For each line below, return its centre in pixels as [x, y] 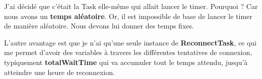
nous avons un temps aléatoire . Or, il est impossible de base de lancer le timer [128, 16]
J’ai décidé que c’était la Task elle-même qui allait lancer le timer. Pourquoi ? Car [131, 6]
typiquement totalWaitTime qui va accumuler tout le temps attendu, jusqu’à [126, 62]
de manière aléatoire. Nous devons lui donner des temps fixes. [99, 26]
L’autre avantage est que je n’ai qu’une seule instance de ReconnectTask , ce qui [130, 42]
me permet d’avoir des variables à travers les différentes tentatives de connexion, [128, 52]
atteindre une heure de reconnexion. [59, 72]
